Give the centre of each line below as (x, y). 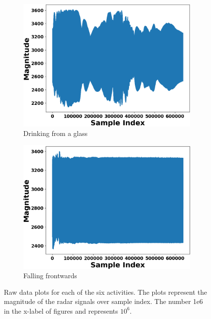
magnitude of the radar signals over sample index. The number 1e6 (104, 301)
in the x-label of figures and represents (61, 311)
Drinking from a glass (56, 133)
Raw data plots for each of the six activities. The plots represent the (105, 292)
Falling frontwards (50, 276)
